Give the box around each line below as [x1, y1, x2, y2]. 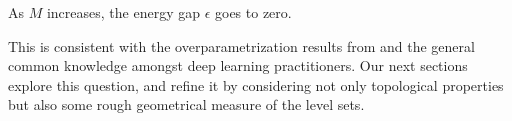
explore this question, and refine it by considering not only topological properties [8, 74, 504, 95]
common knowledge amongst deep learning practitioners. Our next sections [8, 55, 468, 76]
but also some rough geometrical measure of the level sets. [8, 94, 365, 115]
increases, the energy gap [46, 2, 200, 22]
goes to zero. [215, 2, 292, 22]
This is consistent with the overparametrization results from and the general [8, 35, 475, 56]
